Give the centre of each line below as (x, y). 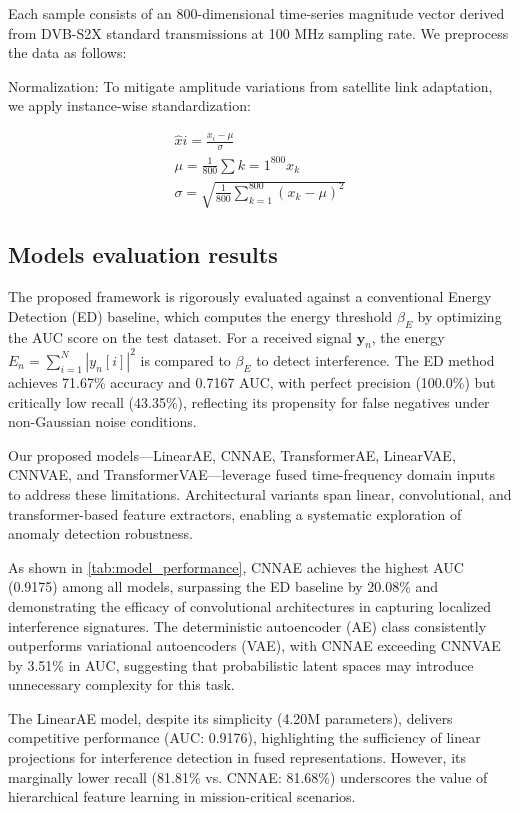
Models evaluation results (143, 254)
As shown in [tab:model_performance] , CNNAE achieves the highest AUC (236, 566)
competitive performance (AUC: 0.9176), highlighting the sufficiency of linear (244, 737)
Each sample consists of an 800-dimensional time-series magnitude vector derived (256, 13)
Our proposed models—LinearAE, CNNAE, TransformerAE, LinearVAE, (232, 454)
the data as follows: (67, 52)
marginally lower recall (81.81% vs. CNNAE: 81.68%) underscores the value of (248, 776)
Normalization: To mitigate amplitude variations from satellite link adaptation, (250, 85)
